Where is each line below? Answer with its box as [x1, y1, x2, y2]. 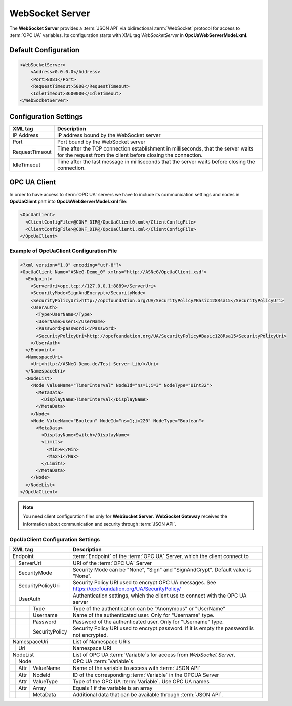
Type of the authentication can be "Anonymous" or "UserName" [72, 605, 225, 612]
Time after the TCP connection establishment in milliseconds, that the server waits [57, 145, 254, 152]
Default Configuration [9, 46, 80, 54]
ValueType [32, 678, 58, 685]
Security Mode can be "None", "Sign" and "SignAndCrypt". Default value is [72, 566, 252, 573]
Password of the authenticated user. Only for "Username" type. [72, 618, 224, 625]
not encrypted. [72, 631, 108, 638]
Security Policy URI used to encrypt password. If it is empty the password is [72, 625, 254, 632]
